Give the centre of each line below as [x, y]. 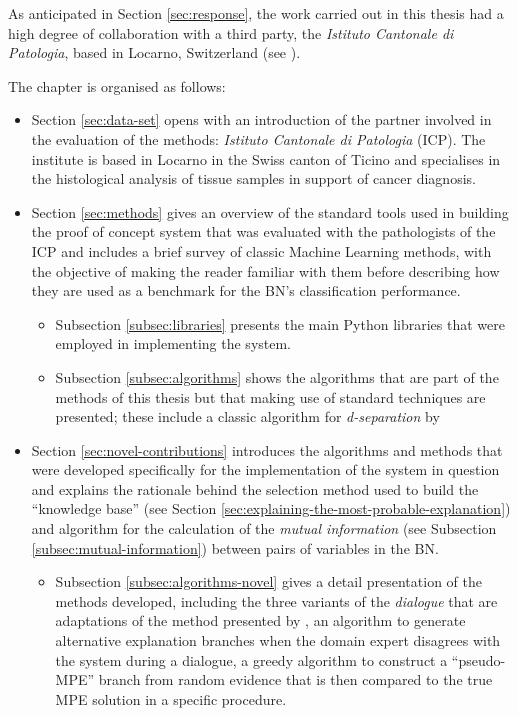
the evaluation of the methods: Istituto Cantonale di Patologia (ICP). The [258, 138]
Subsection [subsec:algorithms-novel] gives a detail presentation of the [268, 581]
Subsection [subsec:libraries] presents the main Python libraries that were [280, 323]
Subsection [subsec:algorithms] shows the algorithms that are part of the [277, 376]
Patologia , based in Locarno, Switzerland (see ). [154, 52]
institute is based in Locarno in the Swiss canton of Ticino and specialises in [266, 158]
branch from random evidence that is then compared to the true [295, 679]
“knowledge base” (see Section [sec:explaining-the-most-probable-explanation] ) [271, 508]
